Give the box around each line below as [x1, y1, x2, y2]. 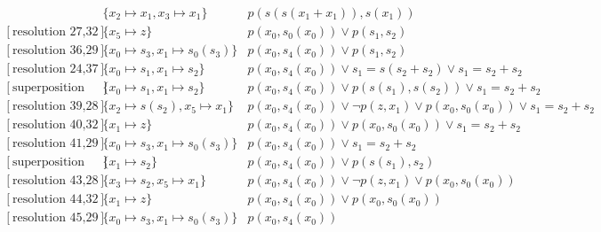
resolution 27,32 [12, 26, 99, 39]
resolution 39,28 [12, 100, 99, 113]
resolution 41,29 [12, 137, 99, 151]
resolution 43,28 [12, 174, 99, 188]
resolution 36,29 [12, 44, 99, 58]
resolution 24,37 [12, 63, 99, 76]
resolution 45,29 [12, 212, 99, 225]
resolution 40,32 [12, 119, 99, 132]
